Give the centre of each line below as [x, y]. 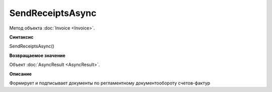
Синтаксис [21, 37]
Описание [21, 74]
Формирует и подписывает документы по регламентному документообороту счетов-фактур [110, 83]
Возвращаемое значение [37, 55]
